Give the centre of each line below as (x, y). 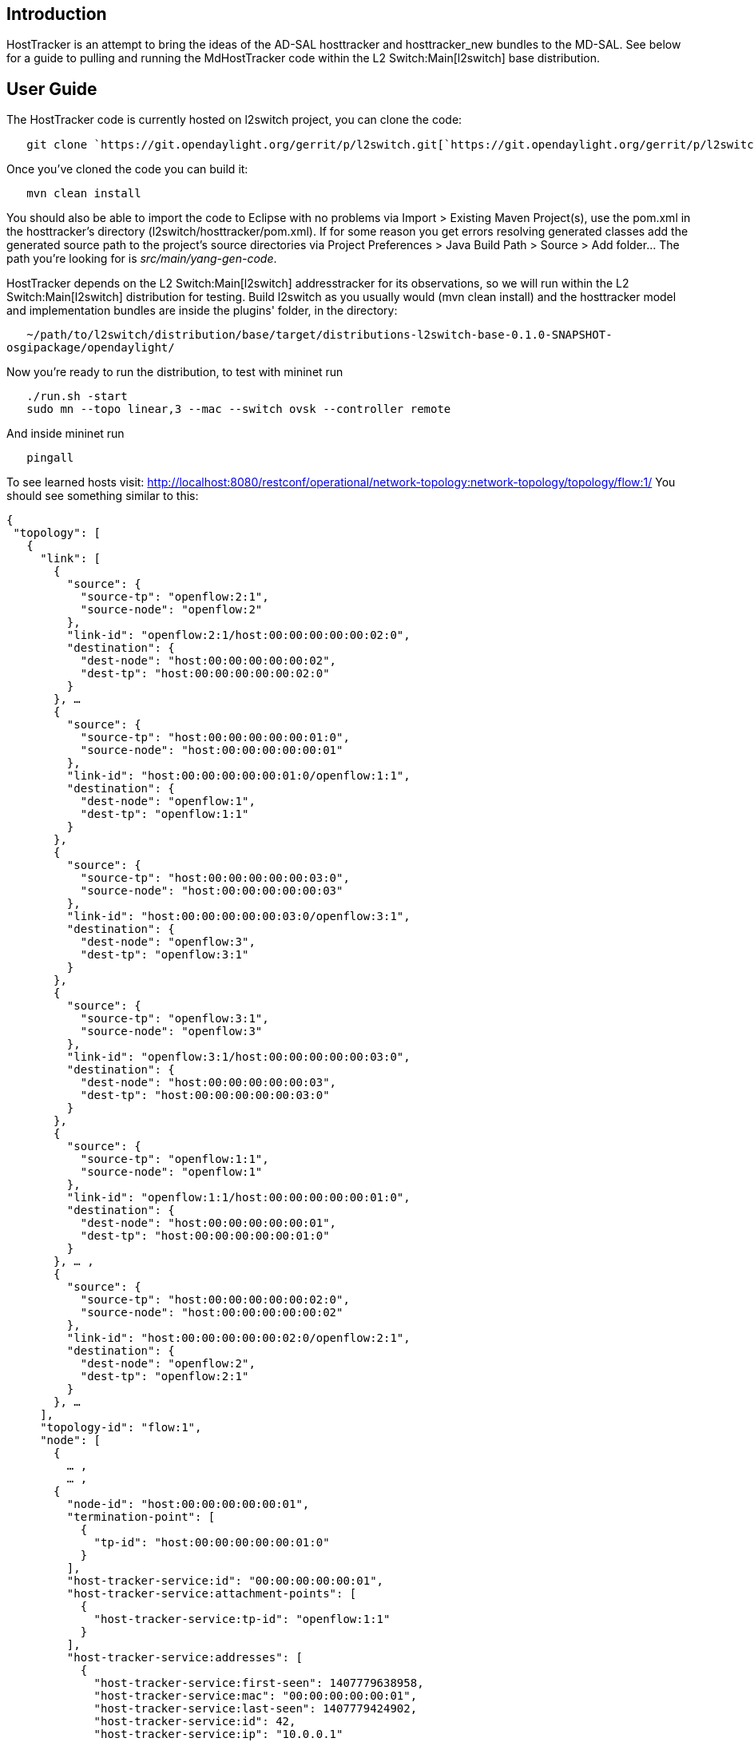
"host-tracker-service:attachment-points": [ (212, 1594)
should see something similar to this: (103, 496)
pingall (50, 458)
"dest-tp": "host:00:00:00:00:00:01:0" (205, 1236)
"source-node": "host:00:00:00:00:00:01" (212, 750)
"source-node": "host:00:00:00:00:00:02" (212, 1313)
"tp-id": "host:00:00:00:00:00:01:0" (212, 1543)
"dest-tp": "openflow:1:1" (165, 814)
